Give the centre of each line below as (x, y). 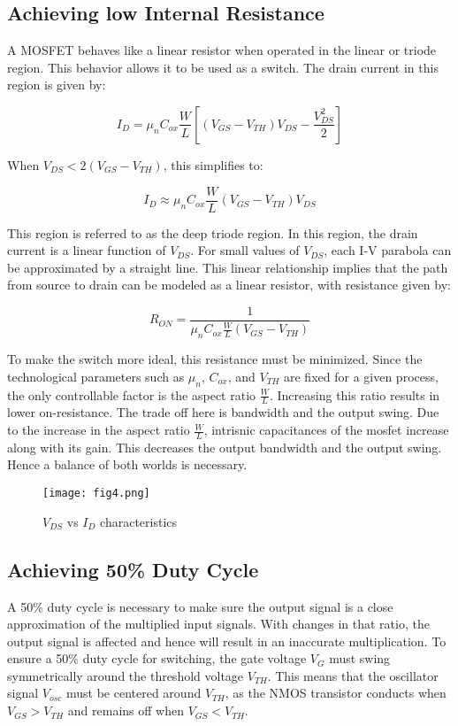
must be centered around (134, 693)
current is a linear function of (87, 250)
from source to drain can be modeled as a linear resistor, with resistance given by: (229, 285)
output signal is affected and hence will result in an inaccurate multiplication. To (227, 641)
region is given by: (57, 85)
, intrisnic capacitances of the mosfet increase (326, 430)
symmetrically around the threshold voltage (126, 675)
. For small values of (245, 250)
